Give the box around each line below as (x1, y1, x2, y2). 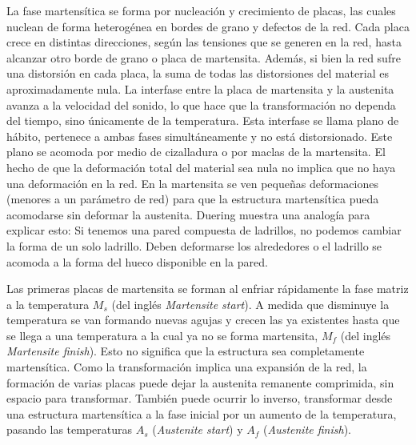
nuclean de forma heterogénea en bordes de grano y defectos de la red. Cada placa (6, 18, 410, 34)
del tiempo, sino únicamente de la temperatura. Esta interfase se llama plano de (6, 112, 399, 129)
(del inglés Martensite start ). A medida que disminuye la (111, 295, 390, 312)
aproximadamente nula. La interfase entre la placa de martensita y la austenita (6, 80, 394, 97)
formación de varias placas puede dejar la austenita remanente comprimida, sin (6, 374, 394, 391)
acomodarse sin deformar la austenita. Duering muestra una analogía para (6, 206, 370, 222)
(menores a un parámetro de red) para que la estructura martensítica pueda (6, 190, 379, 207)
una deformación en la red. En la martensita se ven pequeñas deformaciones (6, 174, 378, 191)
